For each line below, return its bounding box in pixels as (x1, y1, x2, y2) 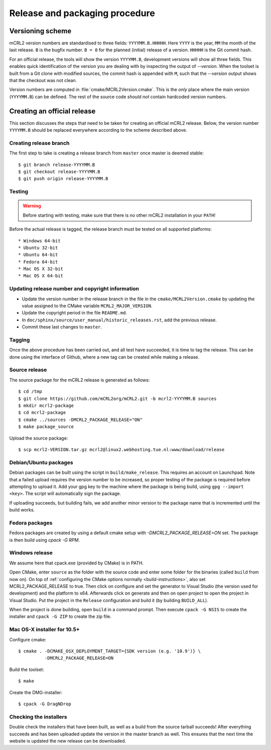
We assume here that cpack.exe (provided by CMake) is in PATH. (9, 560, 144, 566)
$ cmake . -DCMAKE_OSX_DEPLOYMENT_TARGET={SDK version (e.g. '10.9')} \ (18, 648, 201, 654)
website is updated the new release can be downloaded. (9, 737, 126, 744)
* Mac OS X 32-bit (18, 266, 64, 272)
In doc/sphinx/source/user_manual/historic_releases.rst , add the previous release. (22, 317, 217, 323)
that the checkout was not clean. (9, 77, 77, 84)
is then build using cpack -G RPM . (9, 537, 80, 543)
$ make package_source (18, 424, 74, 430)
